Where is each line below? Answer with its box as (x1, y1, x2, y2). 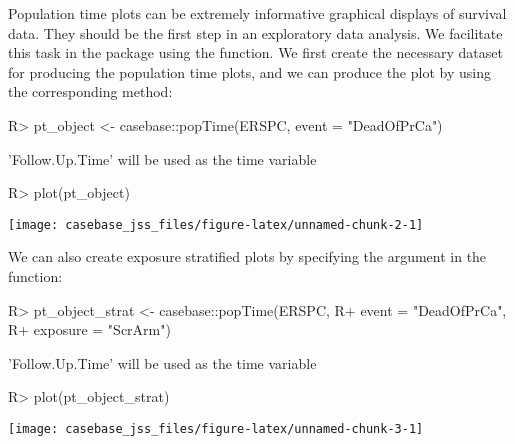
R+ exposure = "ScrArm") (8, 319, 171, 340)
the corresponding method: (8, 81, 173, 102)
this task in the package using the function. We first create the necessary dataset (8, 42, 503, 63)
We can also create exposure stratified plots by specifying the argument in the (8, 246, 487, 267)
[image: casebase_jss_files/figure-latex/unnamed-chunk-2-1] (8, 217, 424, 232)
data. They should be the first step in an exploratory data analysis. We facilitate (8, 22, 503, 43)
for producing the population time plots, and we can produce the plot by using (8, 61, 491, 82)
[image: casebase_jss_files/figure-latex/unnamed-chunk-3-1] (8, 421, 424, 436)
